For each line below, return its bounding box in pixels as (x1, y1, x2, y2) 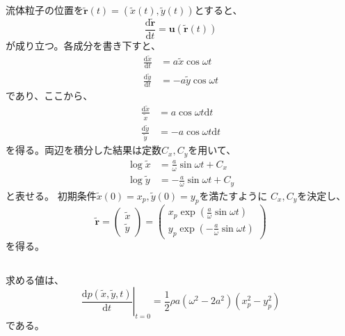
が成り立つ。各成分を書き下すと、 (6, 38, 161, 52)
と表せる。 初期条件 (6, 188, 97, 202)
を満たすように (199, 188, 268, 202)
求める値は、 (6, 272, 64, 287)
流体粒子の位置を (6, 3, 83, 17)
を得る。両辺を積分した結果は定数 (6, 143, 161, 157)
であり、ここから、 (6, 88, 93, 102)
